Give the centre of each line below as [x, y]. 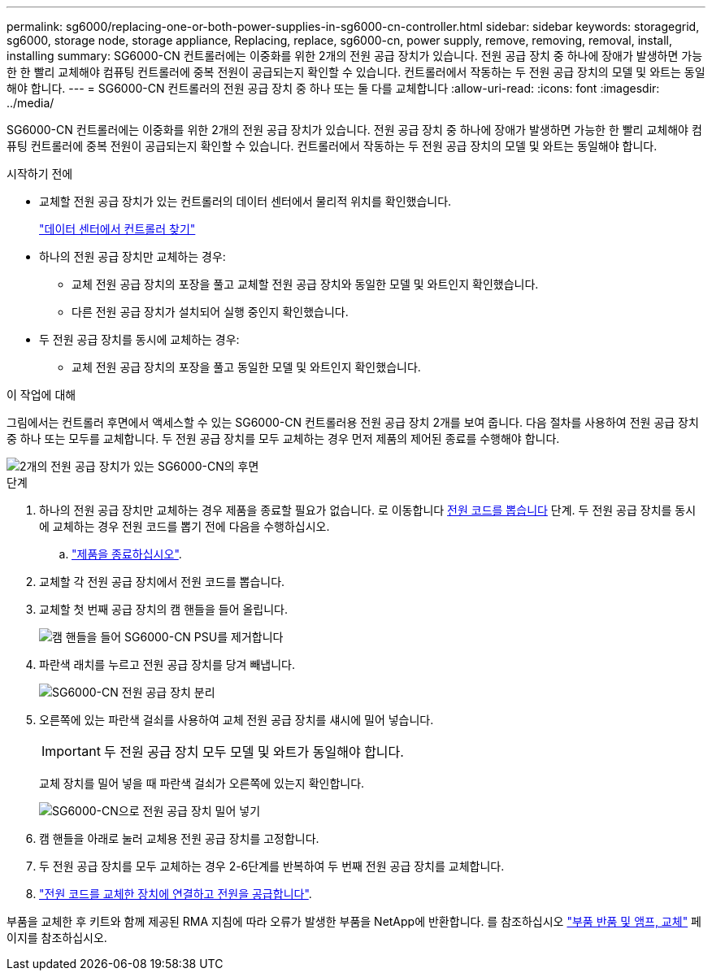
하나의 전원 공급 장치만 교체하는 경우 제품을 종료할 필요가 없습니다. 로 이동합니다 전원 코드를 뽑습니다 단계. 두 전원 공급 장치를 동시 [368, 510]
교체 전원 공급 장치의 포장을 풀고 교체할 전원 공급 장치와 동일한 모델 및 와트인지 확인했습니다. [305, 284]
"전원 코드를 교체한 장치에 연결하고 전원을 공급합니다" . [176, 894]
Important [71, 751]
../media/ [30, 103]
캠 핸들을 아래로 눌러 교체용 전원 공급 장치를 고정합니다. [179, 838]
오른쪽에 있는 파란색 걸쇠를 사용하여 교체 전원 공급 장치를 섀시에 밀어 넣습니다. [237, 720]
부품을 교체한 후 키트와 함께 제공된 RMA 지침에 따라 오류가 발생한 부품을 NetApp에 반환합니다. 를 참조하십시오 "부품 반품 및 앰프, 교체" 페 [354, 921]
